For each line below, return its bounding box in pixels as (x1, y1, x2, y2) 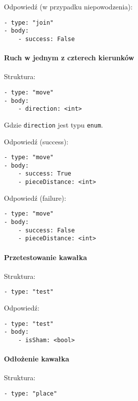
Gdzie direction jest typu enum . (4, 119, 103, 130)
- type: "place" (4, 390, 57, 398)
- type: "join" (4, 19, 54, 26)
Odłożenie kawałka (4, 354, 69, 364)
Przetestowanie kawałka (4, 252, 87, 262)
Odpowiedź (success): (4, 136, 69, 146)
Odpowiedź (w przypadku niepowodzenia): (4, 1, 133, 11)
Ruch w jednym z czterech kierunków (4, 52, 135, 63)
